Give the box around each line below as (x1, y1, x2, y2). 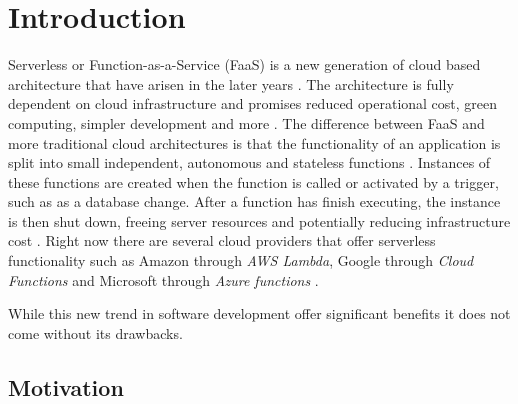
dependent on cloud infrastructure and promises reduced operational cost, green (8, 93, 498, 114)
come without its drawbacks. (8, 322, 183, 343)
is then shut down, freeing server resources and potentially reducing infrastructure (8, 210, 511, 231)
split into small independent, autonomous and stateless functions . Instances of (8, 152, 491, 173)
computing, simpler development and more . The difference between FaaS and (8, 112, 485, 133)
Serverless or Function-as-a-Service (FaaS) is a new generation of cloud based (8, 54, 481, 75)
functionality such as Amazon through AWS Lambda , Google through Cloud (8, 250, 474, 271)
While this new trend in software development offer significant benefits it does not (8, 303, 511, 324)
